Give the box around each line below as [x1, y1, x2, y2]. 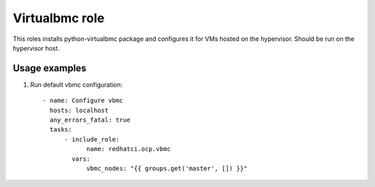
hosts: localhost [49, 106, 109, 114]
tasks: [49, 125, 72, 134]
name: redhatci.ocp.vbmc [86, 145, 172, 153]
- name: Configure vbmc [42, 97, 124, 105]
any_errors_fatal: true [49, 116, 131, 124]
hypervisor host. [12, 44, 60, 52]
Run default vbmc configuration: [30, 80, 123, 89]
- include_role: [64, 135, 120, 143]
